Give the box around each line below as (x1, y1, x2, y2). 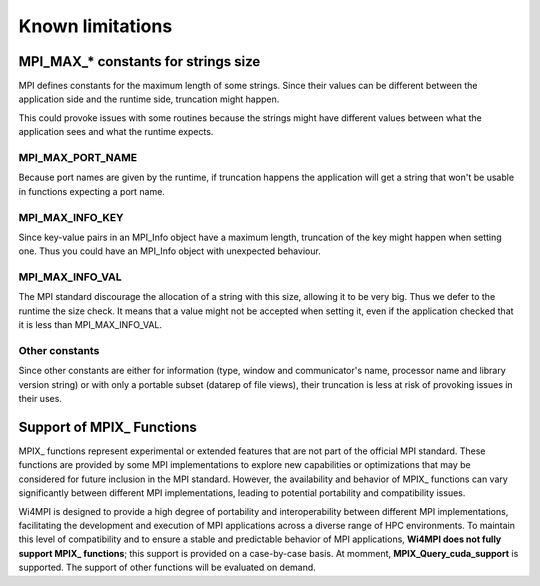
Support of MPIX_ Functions (18, 418, 197, 435)
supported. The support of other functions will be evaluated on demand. (18, 561, 317, 574)
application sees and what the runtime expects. (18, 126, 214, 138)
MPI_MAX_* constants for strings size (18, 53, 261, 70)
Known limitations (18, 15, 173, 37)
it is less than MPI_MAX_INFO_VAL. (18, 319, 163, 331)
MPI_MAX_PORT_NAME (18, 151, 138, 164)
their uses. (18, 393, 62, 405)
